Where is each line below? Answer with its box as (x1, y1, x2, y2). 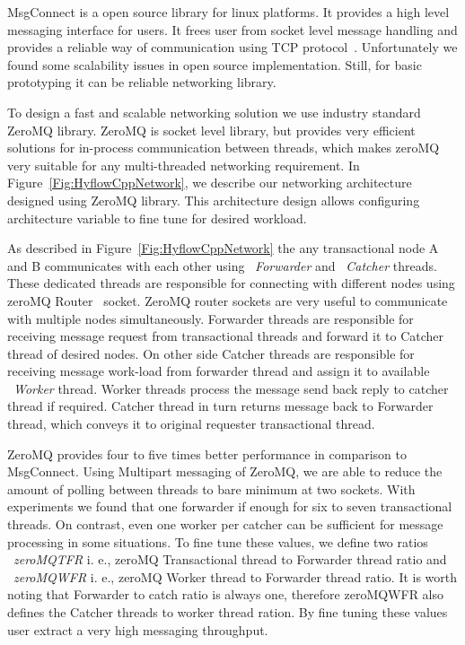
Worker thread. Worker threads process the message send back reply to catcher (13, 379, 449, 397)
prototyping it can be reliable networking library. (7, 73, 276, 92)
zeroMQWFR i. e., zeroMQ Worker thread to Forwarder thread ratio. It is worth (13, 567, 458, 586)
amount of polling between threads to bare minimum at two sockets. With (7, 479, 416, 498)
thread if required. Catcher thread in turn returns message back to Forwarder (7, 397, 434, 415)
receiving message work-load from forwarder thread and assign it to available (7, 362, 430, 380)
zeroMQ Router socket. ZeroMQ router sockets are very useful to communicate (7, 291, 448, 309)
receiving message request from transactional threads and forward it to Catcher (7, 327, 444, 345)
